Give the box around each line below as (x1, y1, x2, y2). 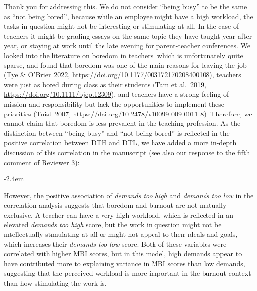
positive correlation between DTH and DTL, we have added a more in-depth (4, 137, 237, 148)
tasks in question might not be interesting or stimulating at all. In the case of (4, 21, 239, 31)
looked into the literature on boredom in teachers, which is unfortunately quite (4, 50, 243, 60)
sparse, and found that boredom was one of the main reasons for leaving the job (4, 59, 247, 70)
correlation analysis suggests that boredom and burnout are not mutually (4, 200, 227, 210)
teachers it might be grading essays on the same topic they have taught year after (4, 30, 252, 41)
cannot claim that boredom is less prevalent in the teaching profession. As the (4, 118, 241, 128)
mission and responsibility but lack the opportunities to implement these (4, 98, 225, 109)
